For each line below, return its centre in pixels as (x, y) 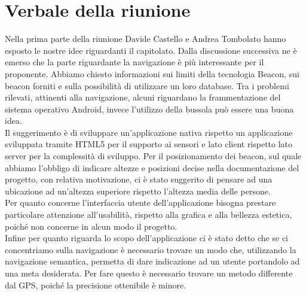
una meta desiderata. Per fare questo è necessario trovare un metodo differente (149, 273)
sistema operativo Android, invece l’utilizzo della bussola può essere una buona (149, 109)
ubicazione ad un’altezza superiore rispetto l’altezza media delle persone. (138, 191)
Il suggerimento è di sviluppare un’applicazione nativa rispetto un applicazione (149, 132)
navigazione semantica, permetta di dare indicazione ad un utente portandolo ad (152, 261)
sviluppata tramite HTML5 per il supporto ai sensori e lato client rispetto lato (149, 144)
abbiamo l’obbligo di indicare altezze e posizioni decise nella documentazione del (152, 167)
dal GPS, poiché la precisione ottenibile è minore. (96, 285)
